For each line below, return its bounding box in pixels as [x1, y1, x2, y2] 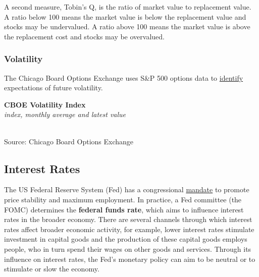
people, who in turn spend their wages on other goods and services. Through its [4, 243, 251, 254]
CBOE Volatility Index [4, 99, 86, 109]
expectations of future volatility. [4, 82, 103, 93]
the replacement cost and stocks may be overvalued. [4, 31, 165, 41]
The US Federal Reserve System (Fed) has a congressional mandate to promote [4, 184, 249, 195]
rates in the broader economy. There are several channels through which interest [4, 214, 252, 225]
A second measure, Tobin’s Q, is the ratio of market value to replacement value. [4, 2, 251, 12]
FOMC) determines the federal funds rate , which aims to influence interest [4, 204, 244, 214]
